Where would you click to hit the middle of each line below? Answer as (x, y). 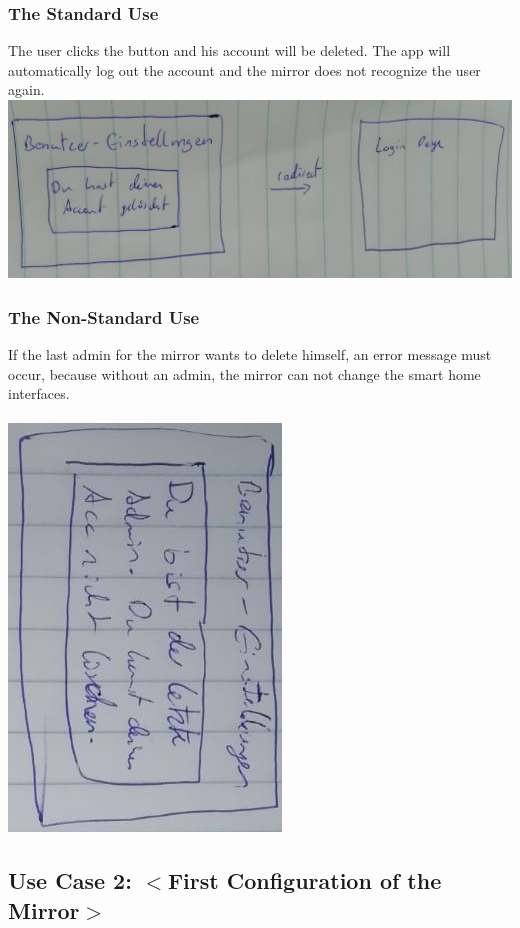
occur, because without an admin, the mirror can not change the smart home (244, 373)
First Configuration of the (304, 880)
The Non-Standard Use (104, 316)
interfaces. (39, 393)
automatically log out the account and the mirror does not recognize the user (244, 69)
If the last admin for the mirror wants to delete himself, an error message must (250, 353)
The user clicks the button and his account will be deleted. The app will (229, 50)
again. (26, 89)
